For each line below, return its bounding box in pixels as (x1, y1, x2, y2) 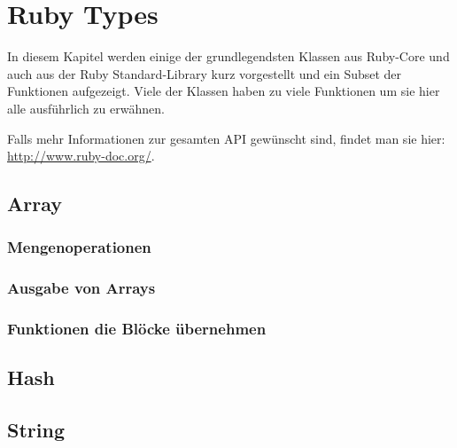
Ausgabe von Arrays (7, 277, 156, 299)
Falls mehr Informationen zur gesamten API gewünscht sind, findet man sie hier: (7, 129, 445, 147)
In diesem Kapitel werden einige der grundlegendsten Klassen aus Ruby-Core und (7, 47, 450, 66)
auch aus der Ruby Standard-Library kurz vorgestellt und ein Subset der (7, 64, 402, 83)
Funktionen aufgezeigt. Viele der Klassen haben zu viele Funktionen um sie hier (7, 82, 440, 100)
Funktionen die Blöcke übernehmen (7, 318, 267, 340)
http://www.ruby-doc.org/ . (7, 146, 155, 165)
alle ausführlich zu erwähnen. (7, 98, 165, 117)
